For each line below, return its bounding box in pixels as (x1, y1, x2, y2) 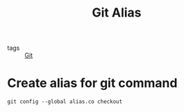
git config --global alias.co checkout (7, 98, 123, 105)
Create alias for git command (7, 75, 178, 91)
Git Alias (92, 5, 142, 21)
